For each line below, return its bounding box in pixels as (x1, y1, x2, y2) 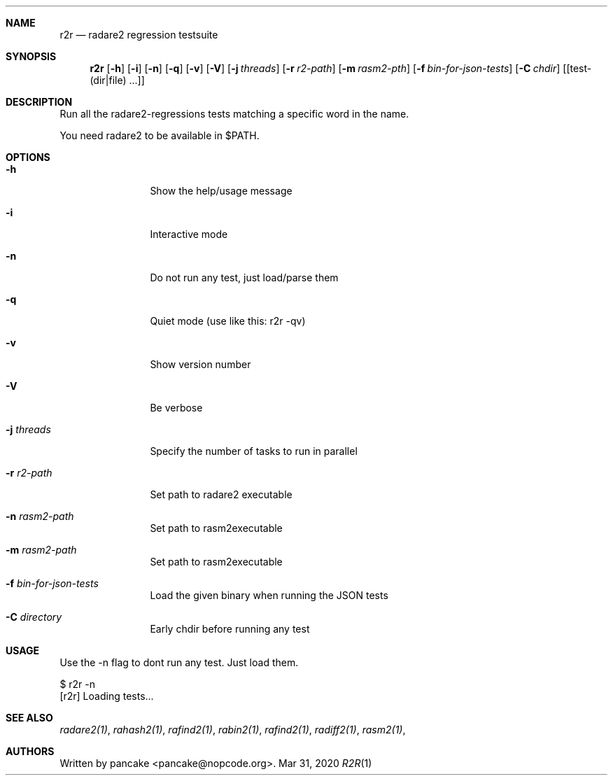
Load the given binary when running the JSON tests (150, 589, 388, 601)
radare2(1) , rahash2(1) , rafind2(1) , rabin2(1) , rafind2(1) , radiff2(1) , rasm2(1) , (59, 724, 406, 736)
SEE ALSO (6, 712, 53, 724)
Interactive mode (150, 228, 228, 240)
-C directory (6, 611, 62, 623)
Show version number (150, 358, 251, 370)
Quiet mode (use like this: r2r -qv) (150, 315, 306, 327)
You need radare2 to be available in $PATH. (59, 129, 260, 141)
